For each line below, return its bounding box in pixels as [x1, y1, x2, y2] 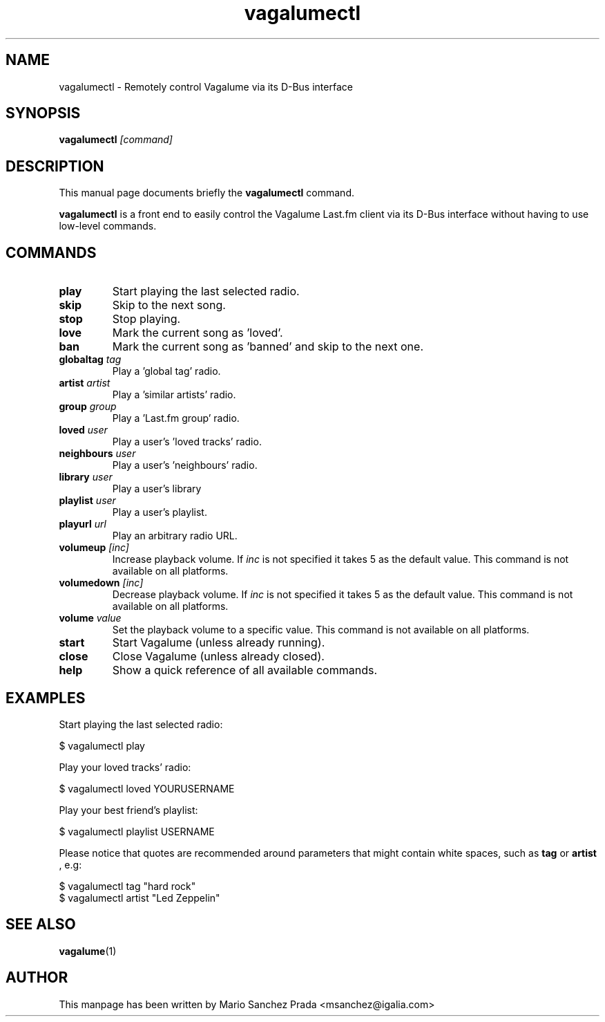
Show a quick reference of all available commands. [112, 663, 378, 678]
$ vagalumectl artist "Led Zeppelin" [59, 891, 220, 904]
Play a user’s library [112, 483, 202, 495]
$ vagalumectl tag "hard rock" [59, 880, 196, 892]
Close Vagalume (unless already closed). [112, 649, 325, 664]
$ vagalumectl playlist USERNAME [59, 825, 215, 837]
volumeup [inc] [59, 541, 129, 554]
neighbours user [59, 447, 136, 460]
